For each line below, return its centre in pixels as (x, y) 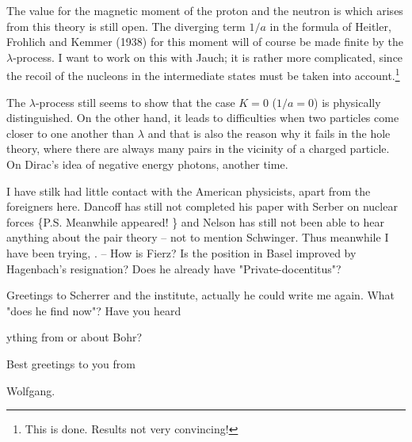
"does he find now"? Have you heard (94, 310)
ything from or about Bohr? (74, 337)
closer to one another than (71, 133)
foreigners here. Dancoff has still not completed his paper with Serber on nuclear (202, 206)
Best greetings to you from (71, 363)
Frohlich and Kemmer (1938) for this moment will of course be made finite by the (205, 42)
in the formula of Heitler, (330, 26)
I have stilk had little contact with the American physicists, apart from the (189, 191)
